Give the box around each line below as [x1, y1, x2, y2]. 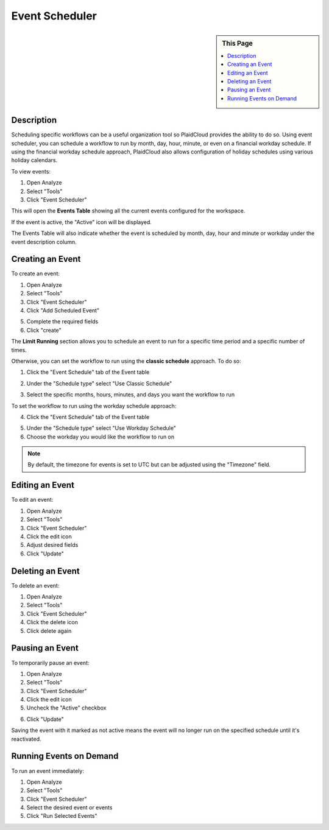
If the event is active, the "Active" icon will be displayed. [11, 218, 152, 225]
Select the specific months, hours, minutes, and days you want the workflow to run [26, 391, 235, 398]
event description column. [11, 238, 77, 245]
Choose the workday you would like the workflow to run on [26, 433, 175, 440]
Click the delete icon [26, 619, 79, 626]
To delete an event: [11, 582, 60, 589]
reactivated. [11, 735, 42, 742]
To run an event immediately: [11, 767, 85, 775]
